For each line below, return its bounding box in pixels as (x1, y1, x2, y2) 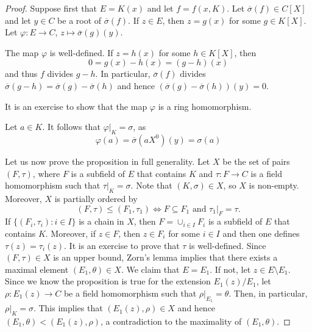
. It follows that (42, 120, 101, 133)
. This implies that (33, 301, 103, 314)
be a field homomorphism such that (63, 286, 197, 299)
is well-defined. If (49, 46, 113, 59)
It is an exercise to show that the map (5, 99, 147, 112)
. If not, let (210, 262, 251, 275)
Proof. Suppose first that (5, 2, 97, 14)
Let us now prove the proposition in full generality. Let (5, 154, 210, 167)
